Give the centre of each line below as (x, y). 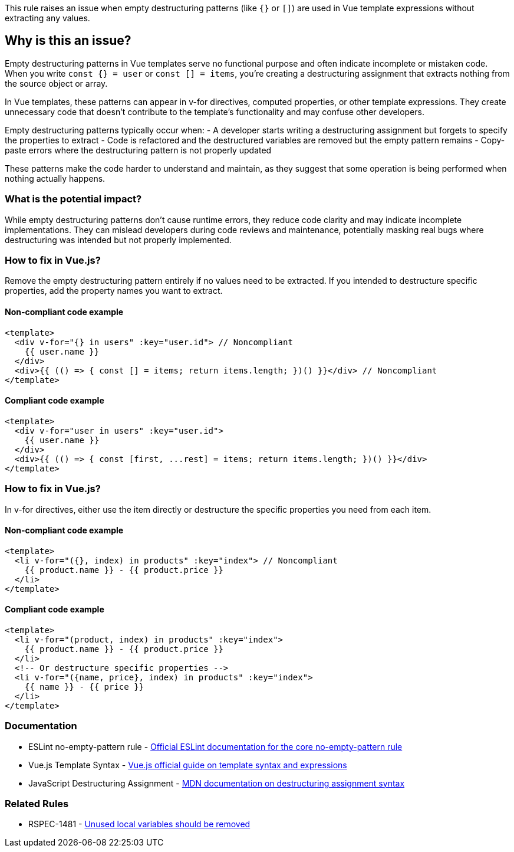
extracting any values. (47, 18)
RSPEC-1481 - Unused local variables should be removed (139, 824)
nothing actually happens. (55, 178)
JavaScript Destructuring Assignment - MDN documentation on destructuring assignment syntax (217, 783)
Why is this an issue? (68, 41)
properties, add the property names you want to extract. (114, 291)
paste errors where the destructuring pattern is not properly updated (138, 150)
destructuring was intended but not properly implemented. (118, 240)
